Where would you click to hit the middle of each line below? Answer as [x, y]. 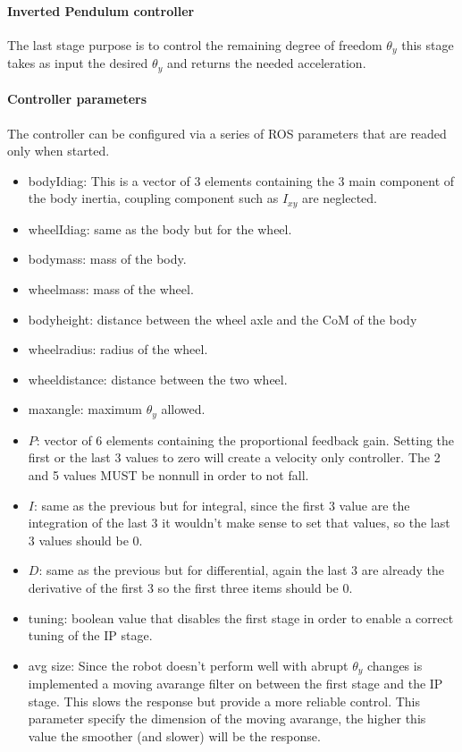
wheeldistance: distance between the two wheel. [158, 379]
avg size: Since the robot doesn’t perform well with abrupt [188, 665]
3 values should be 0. [85, 540]
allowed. [183, 409]
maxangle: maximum [85, 409]
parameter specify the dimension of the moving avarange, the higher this [227, 718]
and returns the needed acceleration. [266, 63]
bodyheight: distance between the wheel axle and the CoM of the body [223, 319]
